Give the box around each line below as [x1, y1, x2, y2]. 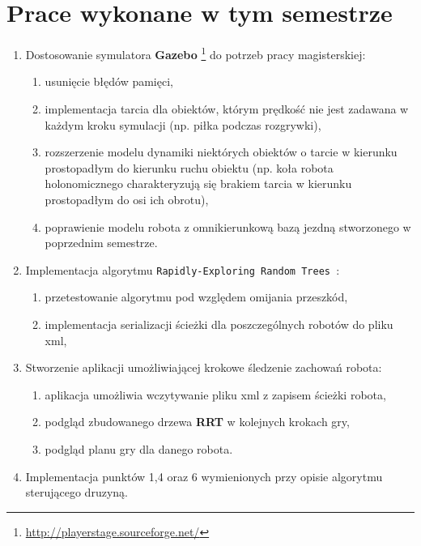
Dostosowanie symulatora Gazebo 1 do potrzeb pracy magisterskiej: [25, 44, 366, 62]
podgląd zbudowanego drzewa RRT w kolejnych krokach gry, [45, 413, 350, 430]
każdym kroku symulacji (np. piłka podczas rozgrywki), [45, 116, 321, 133]
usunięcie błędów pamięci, [45, 73, 173, 90]
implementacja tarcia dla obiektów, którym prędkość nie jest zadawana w [45, 100, 409, 117]
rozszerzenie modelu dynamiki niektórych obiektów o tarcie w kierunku [45, 143, 398, 160]
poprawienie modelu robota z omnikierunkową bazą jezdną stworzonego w [45, 218, 411, 235]
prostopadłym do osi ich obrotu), [45, 190, 209, 207]
